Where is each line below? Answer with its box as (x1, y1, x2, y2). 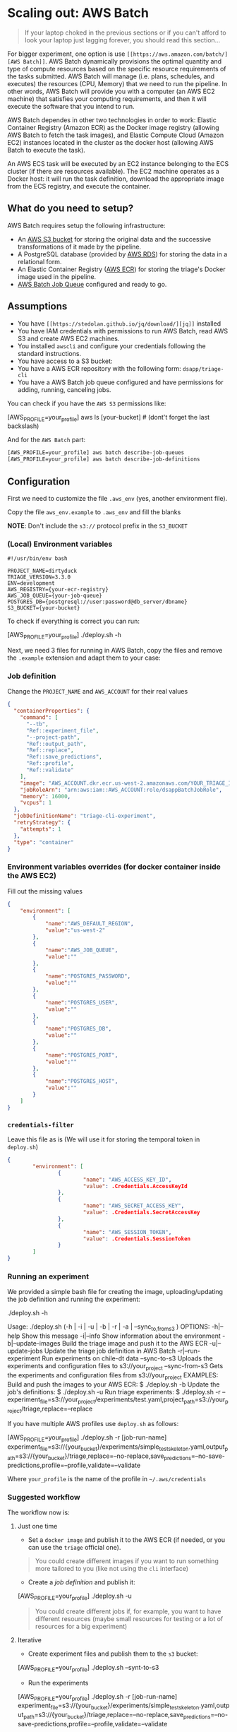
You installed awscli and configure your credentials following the (17, 341, 206, 350)
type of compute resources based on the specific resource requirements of (7, 64, 227, 73)
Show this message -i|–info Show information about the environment (21, 1331, 221, 1340)
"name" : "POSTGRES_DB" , (44, 1026, 112, 1033)
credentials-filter (7, 1121, 74, 1129)
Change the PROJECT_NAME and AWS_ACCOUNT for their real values (7, 687, 188, 696)
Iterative (17, 1635, 42, 1644)
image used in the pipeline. (17, 272, 97, 280)
